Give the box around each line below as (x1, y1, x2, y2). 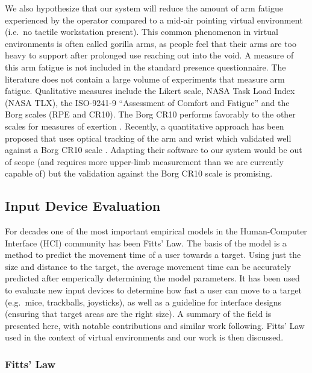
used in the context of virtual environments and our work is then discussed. (5, 331, 284, 343)
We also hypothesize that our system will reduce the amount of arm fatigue (5, 2, 284, 14)
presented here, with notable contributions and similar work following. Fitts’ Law (5, 319, 305, 331)
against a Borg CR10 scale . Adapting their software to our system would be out (5, 143, 302, 156)
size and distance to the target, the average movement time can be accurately (5, 260, 292, 272)
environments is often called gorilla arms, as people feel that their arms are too (5, 37, 296, 49)
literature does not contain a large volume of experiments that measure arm (5, 72, 285, 85)
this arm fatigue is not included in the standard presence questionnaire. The (5, 60, 286, 73)
